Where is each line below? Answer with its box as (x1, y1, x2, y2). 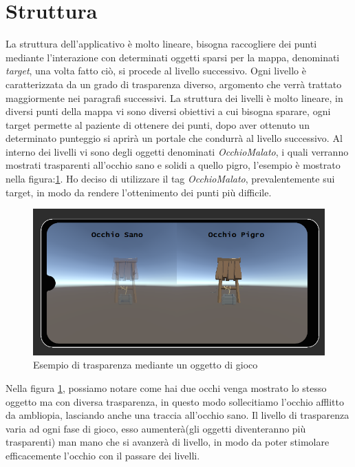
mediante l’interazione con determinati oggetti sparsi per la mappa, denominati (6, 50, 340, 64)
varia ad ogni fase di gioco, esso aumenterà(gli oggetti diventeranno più (6, 421, 306, 435)
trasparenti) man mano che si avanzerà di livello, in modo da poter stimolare (6, 435, 330, 449)
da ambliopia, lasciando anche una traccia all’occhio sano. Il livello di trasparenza (6, 408, 349, 422)
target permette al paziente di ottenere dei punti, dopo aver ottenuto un (6, 117, 310, 132)
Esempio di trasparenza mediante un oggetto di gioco (33, 357, 258, 372)
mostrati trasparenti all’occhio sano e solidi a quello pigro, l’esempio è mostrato (6, 158, 341, 172)
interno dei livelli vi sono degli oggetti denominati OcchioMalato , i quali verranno (6, 144, 349, 158)
